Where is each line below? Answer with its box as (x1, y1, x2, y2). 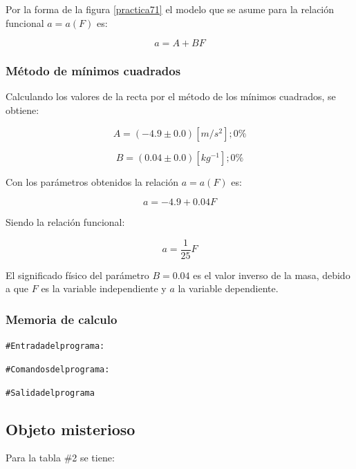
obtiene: (6, 103, 39, 117)
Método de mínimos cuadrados (6, 62, 181, 79)
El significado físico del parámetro (6, 267, 149, 282)
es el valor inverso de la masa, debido (193, 267, 350, 282)
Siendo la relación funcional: (6, 215, 125, 229)
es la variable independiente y (41, 281, 167, 296)
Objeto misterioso (6, 418, 135, 439)
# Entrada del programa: (6, 341, 105, 352)
